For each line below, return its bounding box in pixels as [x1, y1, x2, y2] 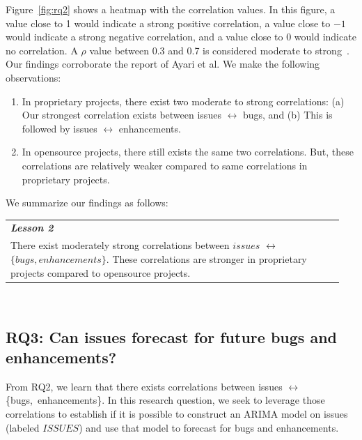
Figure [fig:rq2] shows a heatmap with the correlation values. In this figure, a [6, 2, 336, 16]
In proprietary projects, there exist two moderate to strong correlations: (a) [22, 93, 345, 108]
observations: [6, 70, 61, 84]
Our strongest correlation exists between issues [22, 107, 221, 122]
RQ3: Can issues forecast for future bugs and [6, 326, 337, 347]
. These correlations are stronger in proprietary [106, 251, 307, 266]
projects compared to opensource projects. [10, 265, 191, 280]
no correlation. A [6, 43, 78, 57]
